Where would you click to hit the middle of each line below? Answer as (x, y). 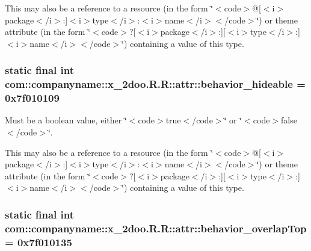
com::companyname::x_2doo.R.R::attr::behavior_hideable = (155, 84)
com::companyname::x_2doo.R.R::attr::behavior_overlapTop (156, 228)
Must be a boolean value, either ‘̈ (66, 120)
